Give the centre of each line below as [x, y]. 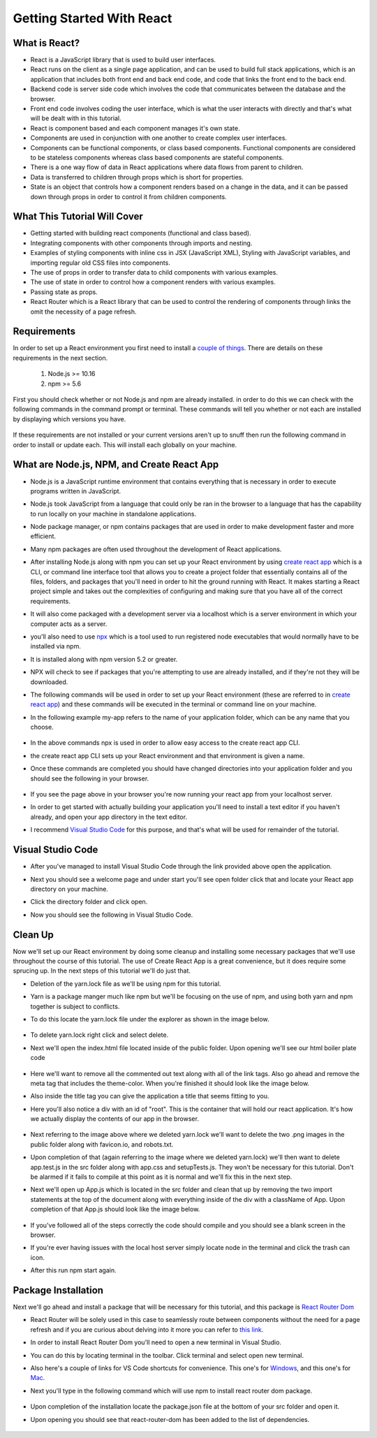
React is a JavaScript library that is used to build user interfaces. [123, 60]
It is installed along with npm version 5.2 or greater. [104, 659]
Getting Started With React [93, 18]
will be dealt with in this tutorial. [76, 118]
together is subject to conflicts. [75, 1006]
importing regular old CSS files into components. [100, 263]
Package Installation [58, 1290]
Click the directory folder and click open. [89, 902]
